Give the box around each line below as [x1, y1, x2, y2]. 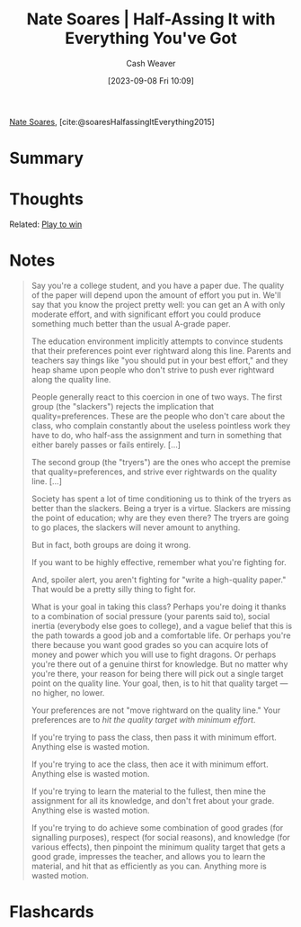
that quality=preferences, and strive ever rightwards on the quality [31, 466, 278, 477]
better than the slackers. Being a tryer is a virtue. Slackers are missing [31, 503, 291, 513]
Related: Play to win [9, 219, 83, 229]
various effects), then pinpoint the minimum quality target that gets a [31, 841, 286, 852]
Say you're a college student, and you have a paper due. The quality [31, 280, 285, 291]
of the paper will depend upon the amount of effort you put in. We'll [31, 290, 281, 301]
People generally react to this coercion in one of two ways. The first [31, 391, 283, 402]
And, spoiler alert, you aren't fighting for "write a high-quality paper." [31, 574, 287, 585]
